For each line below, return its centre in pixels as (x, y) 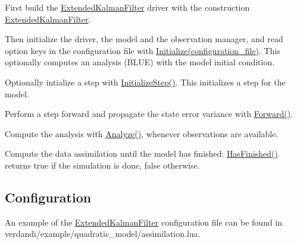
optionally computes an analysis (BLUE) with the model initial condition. (140, 62)
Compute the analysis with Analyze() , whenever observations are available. (142, 133)
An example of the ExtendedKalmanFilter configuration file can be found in (144, 222)
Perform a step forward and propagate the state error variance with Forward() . (149, 114)
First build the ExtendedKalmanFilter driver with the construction (127, 7)
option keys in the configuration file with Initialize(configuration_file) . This (143, 50)
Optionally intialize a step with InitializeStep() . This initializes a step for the (145, 82)
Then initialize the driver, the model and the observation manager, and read (144, 39)
